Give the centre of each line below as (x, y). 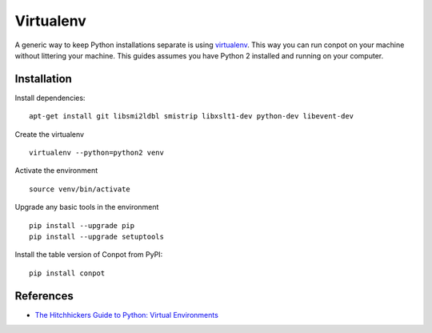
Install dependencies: (50, 98)
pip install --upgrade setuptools (96, 237)
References (44, 296)
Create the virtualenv (49, 134)
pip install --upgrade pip (82, 225)
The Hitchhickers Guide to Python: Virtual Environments (127, 315)
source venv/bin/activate (80, 189)
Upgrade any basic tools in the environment (87, 207)
